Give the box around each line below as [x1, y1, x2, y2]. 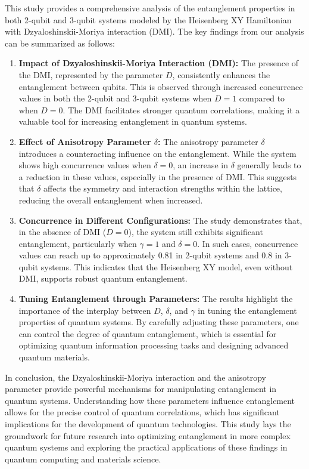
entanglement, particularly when [18, 237, 137, 249]
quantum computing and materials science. [5, 452, 161, 465]
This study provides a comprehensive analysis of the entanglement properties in [5, 2, 295, 14]
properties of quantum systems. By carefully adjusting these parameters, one [18, 316, 299, 328]
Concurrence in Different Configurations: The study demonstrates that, [18, 214, 302, 226]
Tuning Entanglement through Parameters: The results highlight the [18, 292, 293, 305]
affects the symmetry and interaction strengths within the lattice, [43, 182, 282, 195]
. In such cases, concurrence [197, 237, 298, 249]
